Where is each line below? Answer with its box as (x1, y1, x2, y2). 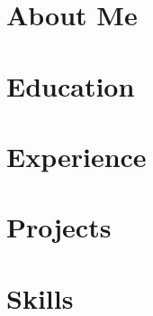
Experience (6, 137, 147, 174)
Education (6, 67, 135, 104)
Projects (6, 209, 112, 246)
